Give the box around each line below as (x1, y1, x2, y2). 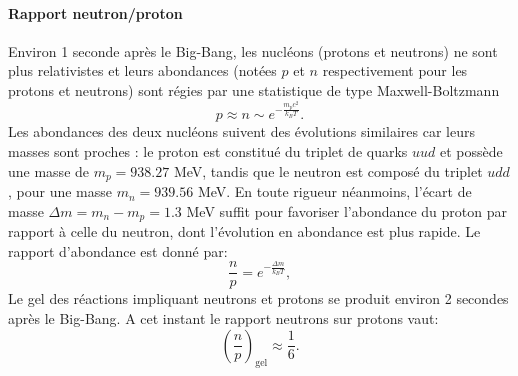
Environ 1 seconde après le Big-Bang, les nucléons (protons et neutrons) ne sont (8, 40, 498, 61)
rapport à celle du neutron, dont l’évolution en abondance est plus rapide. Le (8, 221, 481, 242)
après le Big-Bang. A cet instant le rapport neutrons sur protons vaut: (8, 307, 439, 328)
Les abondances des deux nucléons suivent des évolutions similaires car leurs (8, 121, 475, 142)
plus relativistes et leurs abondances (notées (8, 60, 277, 81)
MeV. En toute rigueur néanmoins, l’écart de (197, 181, 472, 202)
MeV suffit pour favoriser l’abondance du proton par (186, 200, 507, 221)
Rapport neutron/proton (8, 2, 183, 23)
